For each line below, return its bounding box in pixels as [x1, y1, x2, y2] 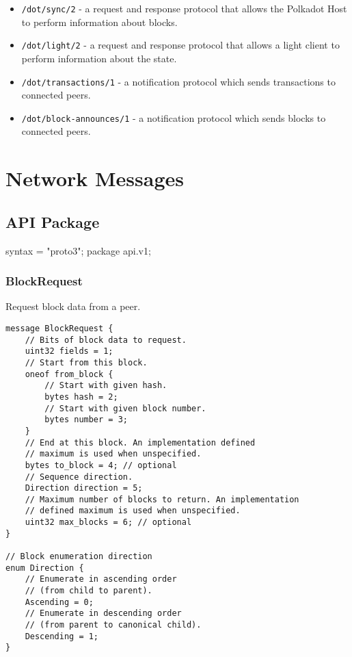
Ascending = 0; [25, 597, 94, 607]
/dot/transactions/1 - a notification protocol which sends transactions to [21, 74, 336, 88]
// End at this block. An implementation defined [25, 437, 256, 448]
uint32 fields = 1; [25, 346, 113, 357]
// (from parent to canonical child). [25, 620, 202, 630]
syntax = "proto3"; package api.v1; [5, 243, 151, 257]
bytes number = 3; [44, 415, 128, 425]
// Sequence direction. [25, 472, 133, 482]
